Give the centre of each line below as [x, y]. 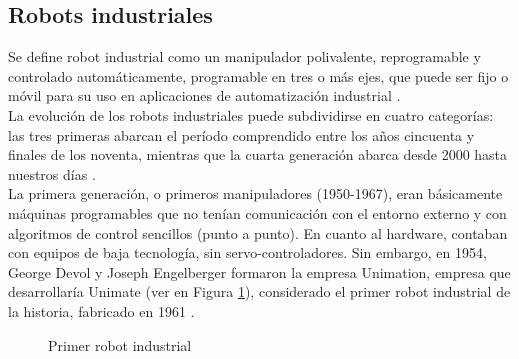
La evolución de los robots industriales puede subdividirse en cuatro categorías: [251, 114]
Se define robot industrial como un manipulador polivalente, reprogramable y [244, 56]
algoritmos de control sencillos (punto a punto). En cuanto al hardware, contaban [258, 232]
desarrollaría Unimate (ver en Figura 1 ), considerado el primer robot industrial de [259, 291]
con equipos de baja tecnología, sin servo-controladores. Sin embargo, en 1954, [247, 252]
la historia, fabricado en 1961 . [101, 310]
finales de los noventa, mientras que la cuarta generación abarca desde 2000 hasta [258, 154]
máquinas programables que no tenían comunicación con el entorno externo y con [257, 212]
